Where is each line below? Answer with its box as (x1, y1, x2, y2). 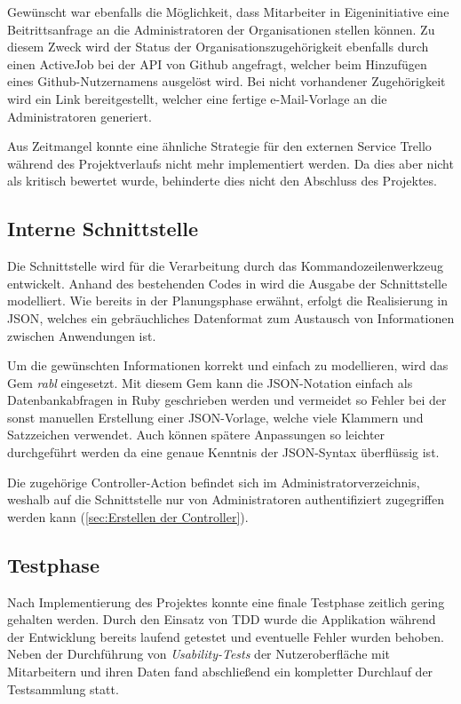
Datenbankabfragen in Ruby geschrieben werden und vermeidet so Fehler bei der (7, 391, 447, 409)
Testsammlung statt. (7, 679, 119, 698)
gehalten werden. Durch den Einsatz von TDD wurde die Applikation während (7, 610, 436, 629)
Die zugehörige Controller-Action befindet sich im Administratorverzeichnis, (7, 472, 420, 491)
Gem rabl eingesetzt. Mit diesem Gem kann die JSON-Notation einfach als (7, 373, 413, 392)
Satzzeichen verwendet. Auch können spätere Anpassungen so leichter (7, 425, 385, 444)
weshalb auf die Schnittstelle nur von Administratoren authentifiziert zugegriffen (7, 490, 445, 509)
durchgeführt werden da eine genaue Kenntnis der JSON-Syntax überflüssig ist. (7, 443, 440, 462)
